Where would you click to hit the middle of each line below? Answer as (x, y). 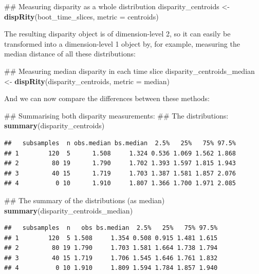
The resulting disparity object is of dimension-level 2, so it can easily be (117, 34)
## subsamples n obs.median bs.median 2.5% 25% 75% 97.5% (120, 143)
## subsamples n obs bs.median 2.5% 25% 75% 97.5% (111, 228)
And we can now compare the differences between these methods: (107, 98)
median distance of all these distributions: (70, 54)
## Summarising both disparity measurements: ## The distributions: (116, 115)
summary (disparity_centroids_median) (69, 210)
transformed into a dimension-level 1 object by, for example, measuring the (122, 43)
